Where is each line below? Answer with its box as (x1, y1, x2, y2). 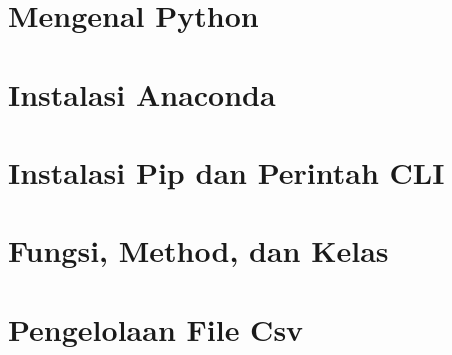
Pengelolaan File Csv (8, 308, 304, 349)
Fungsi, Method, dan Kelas (8, 230, 389, 271)
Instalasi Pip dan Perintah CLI (8, 151, 445, 192)
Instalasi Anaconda (8, 73, 276, 114)
